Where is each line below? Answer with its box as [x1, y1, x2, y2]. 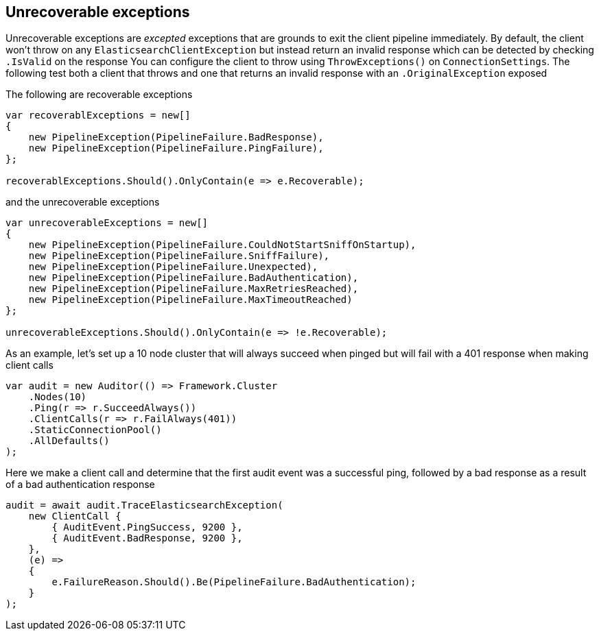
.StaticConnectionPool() [28, 424, 162, 436]
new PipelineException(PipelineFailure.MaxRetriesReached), [28, 283, 359, 295]
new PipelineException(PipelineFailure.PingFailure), [28, 143, 324, 154]
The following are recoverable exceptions [5, 88, 193, 101]
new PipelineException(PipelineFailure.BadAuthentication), [28, 272, 359, 284]
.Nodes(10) [28, 391, 87, 403]
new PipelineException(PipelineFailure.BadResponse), [28, 132, 324, 143]
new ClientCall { [28, 511, 121, 522]
